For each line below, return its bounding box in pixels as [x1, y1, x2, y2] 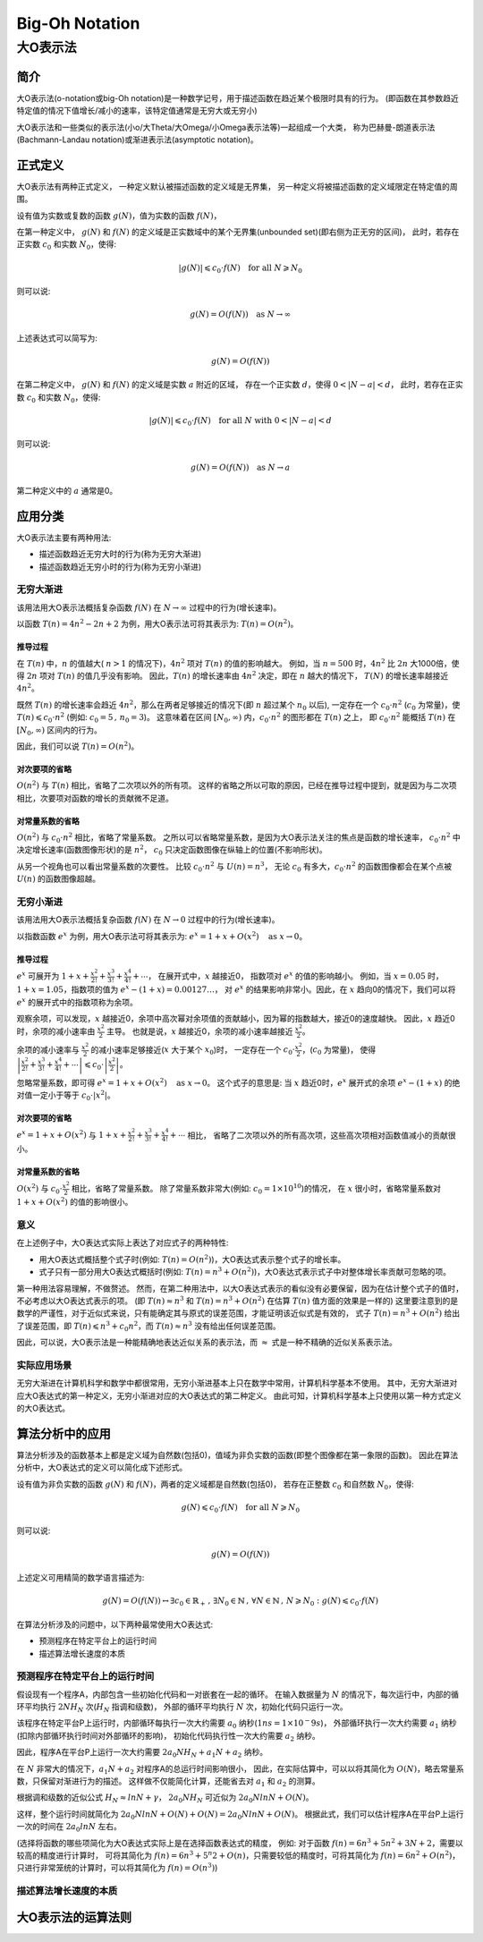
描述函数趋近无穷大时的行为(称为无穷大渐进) [38, 548, 202, 559]
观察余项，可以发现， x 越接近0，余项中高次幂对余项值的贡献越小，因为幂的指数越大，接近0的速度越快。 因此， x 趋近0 [16, 1013, 455, 1024]
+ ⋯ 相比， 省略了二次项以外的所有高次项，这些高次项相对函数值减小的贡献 [170, 1130, 449, 1141]
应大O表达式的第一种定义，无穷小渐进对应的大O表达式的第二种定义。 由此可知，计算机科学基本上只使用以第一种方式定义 [16, 1390, 462, 1401]
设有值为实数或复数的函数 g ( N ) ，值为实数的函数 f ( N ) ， [16, 210, 222, 221]
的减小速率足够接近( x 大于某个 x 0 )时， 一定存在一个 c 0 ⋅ [90, 1044, 295, 1056]
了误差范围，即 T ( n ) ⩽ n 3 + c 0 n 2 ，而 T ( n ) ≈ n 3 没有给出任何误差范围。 [16, 1319, 281, 1333]
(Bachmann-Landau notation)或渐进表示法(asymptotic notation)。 [16, 134, 258, 145]
